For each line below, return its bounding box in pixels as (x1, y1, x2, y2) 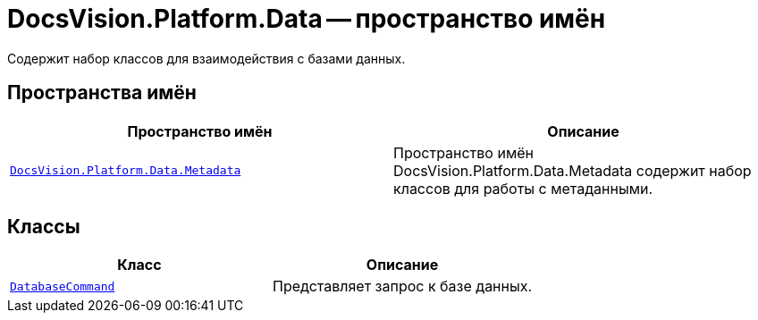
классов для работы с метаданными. (393, 179, 653, 198)
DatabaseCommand (10, 279, 115, 293)
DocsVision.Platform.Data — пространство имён (7, 4, 606, 34)
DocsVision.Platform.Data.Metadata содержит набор (393, 161, 752, 180)
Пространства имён (7, 81, 197, 105)
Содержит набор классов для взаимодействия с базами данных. (7, 50, 406, 66)
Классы (7, 215, 80, 239)
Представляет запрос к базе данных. (273, 277, 533, 296)
